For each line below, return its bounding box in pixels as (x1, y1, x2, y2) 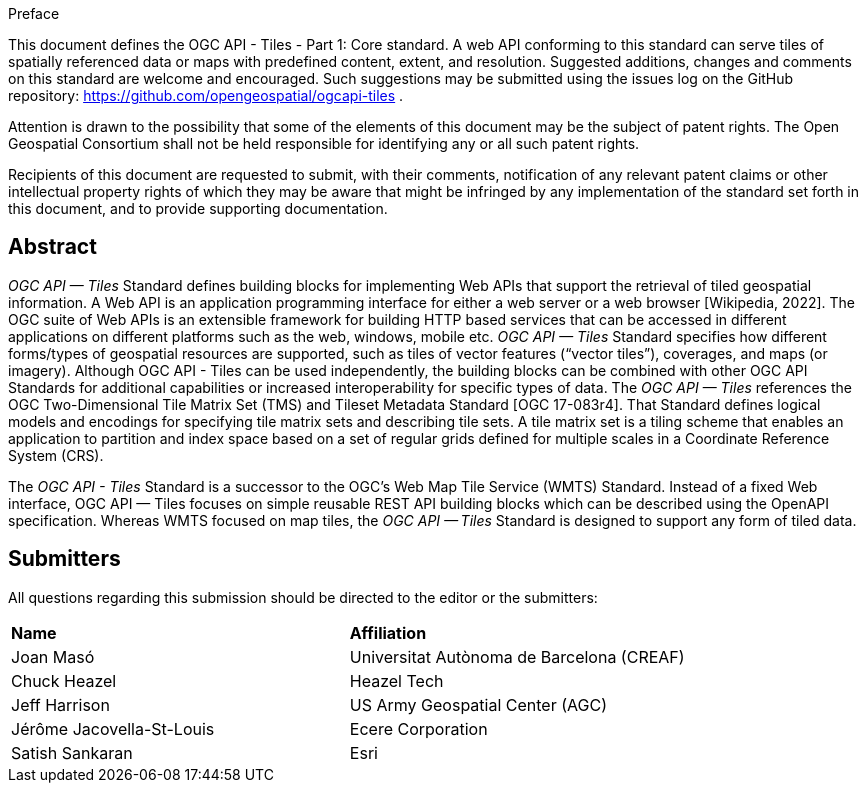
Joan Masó (11, 646, 95, 667)
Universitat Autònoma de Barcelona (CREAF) (349, 646, 685, 667)
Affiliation (349, 622, 427, 643)
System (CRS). (8, 446, 104, 464)
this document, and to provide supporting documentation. (8, 200, 388, 217)
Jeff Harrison (11, 694, 110, 715)
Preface (8, 5, 60, 22)
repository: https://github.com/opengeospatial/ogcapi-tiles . (8, 87, 404, 104)
